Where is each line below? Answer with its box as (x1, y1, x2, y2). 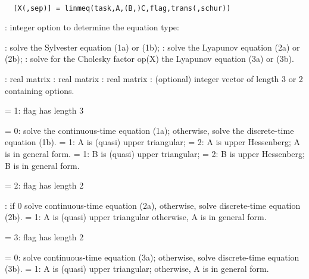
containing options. (5, 84, 74, 96)
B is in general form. (5, 159, 80, 171)
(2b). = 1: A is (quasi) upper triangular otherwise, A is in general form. (5, 211, 267, 223)
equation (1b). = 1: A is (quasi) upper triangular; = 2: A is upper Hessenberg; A (5, 136, 301, 148)
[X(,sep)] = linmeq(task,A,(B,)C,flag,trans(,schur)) (13, 4, 231, 12)
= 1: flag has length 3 (5, 104, 84, 117)
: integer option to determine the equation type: (5, 21, 179, 33)
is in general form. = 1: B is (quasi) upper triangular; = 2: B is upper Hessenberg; (5, 148, 305, 159)
